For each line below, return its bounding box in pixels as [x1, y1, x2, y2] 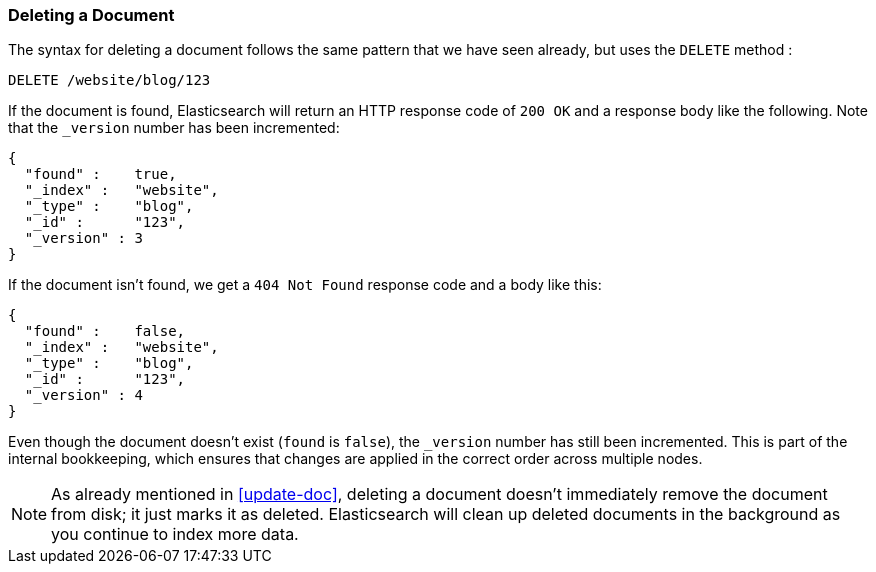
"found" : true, [24, 166, 177, 183]
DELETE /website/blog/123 [8, 72, 211, 89]
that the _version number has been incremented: [8, 119, 340, 137]
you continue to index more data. [51, 524, 299, 545]
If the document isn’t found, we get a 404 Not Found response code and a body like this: [8, 276, 602, 294]
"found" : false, [24, 323, 186, 340]
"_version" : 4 [24, 387, 143, 404]
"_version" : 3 [24, 230, 143, 247]
